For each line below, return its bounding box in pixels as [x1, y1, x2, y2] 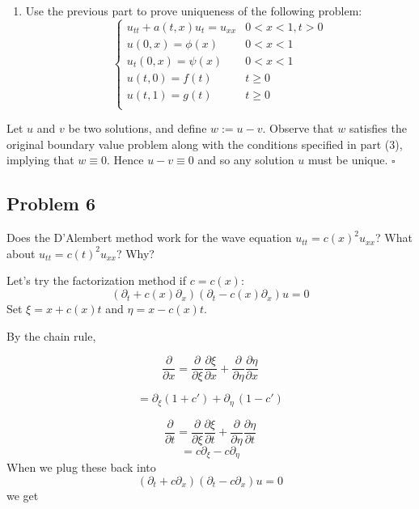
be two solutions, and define [68, 120, 207, 137]
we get [6, 486, 39, 503]
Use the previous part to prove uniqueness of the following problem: [25, 2, 362, 19]
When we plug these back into [6, 459, 156, 476]
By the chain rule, [6, 327, 96, 344]
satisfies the [349, 120, 407, 137]
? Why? [116, 244, 154, 261]
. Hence [107, 151, 144, 168]
